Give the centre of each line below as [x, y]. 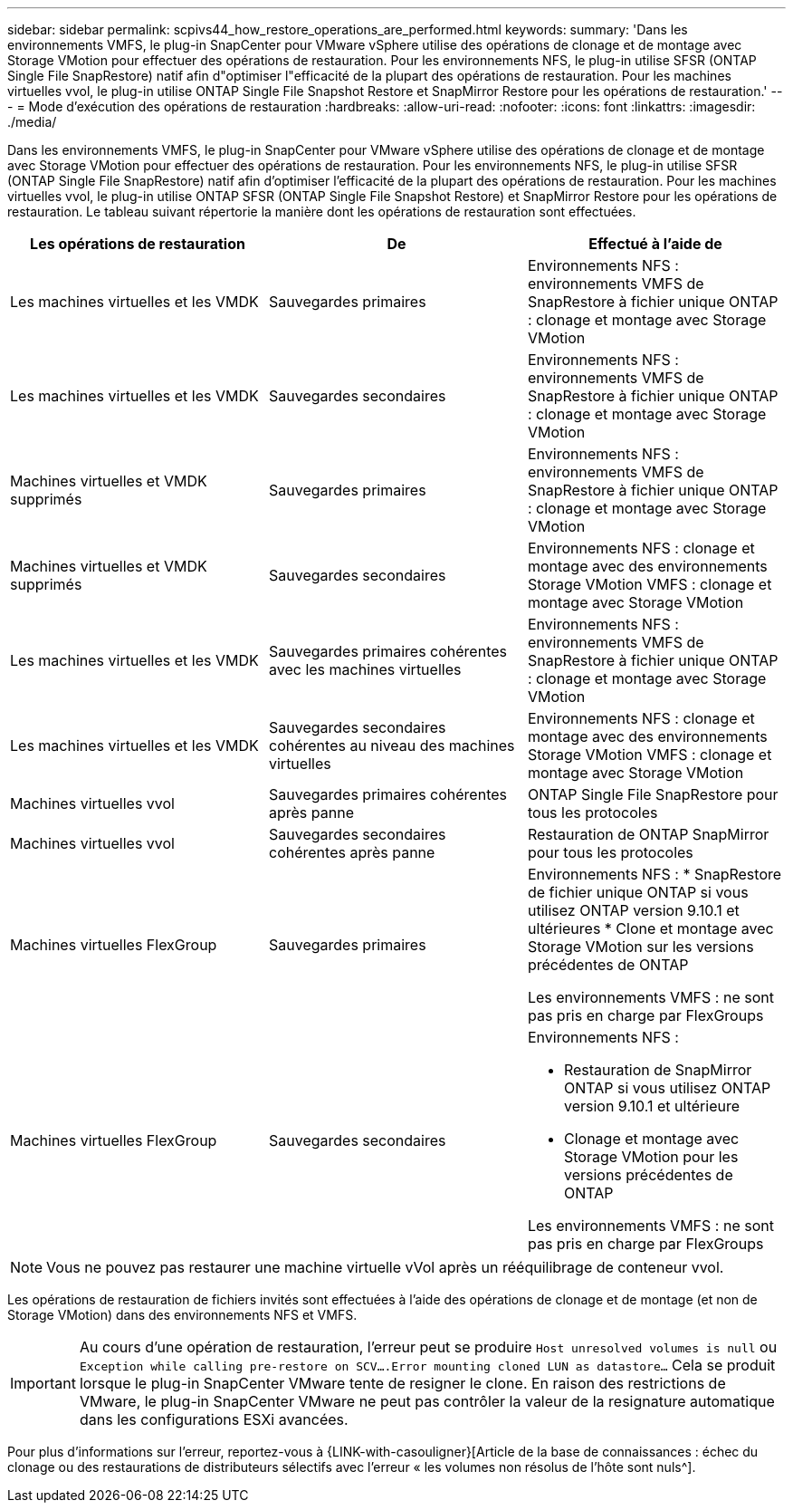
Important [43, 1383]
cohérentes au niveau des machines [392, 745]
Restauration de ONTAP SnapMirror [648, 834]
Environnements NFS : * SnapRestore [654, 874]
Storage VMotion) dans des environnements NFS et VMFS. [182, 1315]
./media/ [32, 122]
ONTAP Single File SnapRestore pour [653, 794]
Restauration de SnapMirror [658, 1070]
